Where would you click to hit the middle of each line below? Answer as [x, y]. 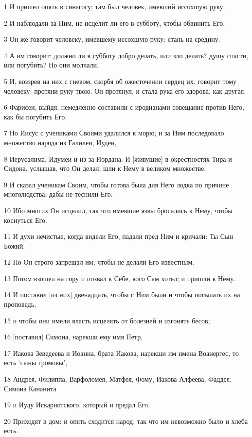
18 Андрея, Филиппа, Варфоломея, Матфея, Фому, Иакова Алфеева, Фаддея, [118, 379]
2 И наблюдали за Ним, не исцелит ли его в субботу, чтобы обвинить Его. [115, 23]
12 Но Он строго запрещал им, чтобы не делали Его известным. [99, 262]
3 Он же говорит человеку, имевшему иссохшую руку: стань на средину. [112, 39]
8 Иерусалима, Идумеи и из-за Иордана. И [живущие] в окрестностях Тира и [118, 159]
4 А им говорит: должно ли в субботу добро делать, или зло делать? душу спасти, [126, 55]
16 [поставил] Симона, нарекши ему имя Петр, [73, 337]
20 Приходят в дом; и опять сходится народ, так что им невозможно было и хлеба [126, 421]
